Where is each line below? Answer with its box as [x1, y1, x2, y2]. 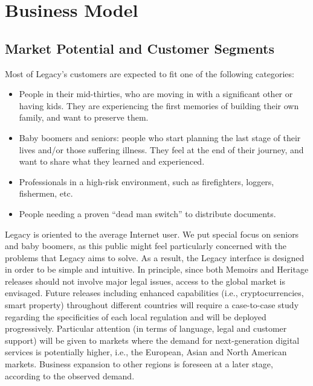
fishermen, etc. [19, 187, 73, 200]
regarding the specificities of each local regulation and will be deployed [5, 310, 266, 323]
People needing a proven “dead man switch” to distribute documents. [19, 207, 276, 220]
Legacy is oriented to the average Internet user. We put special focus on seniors [5, 227, 299, 240]
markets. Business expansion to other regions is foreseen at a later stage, [5, 358, 273, 370]
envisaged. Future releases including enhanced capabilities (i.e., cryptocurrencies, [5, 286, 304, 299]
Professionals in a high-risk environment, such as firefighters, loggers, [19, 175, 274, 188]
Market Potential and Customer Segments [5, 39, 274, 57]
